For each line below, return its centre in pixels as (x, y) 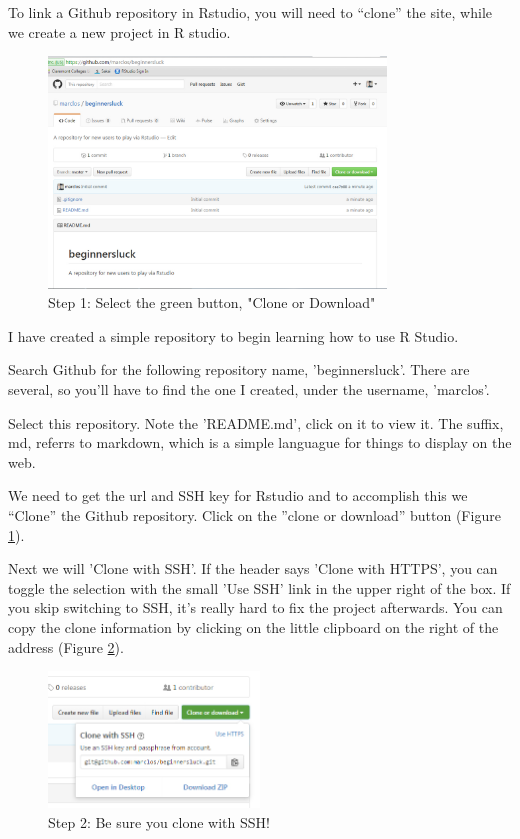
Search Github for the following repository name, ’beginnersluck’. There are (239, 369)
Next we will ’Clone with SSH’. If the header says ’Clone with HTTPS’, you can (253, 568)
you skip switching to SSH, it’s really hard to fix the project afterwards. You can (255, 607)
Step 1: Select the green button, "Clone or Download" (212, 302)
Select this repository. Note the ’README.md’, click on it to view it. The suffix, (256, 422)
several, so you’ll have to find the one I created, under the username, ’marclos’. (249, 389)
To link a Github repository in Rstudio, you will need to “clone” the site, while (250, 12)
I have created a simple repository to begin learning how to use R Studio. (233, 335)
